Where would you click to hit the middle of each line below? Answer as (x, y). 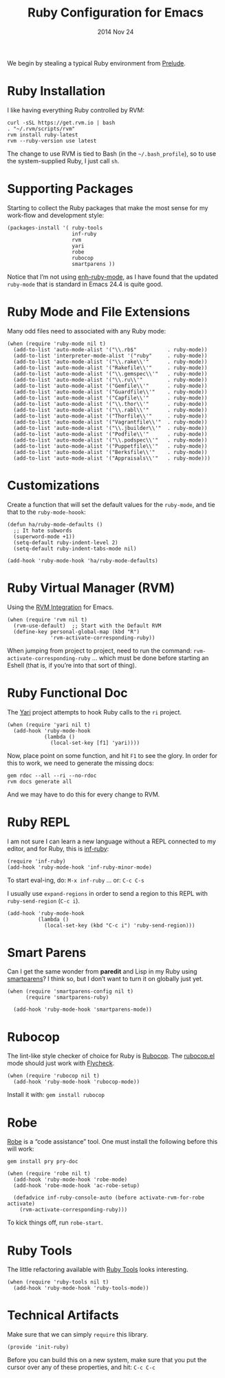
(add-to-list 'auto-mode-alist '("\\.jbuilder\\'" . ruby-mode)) (110, 428)
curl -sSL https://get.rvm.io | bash (61, 123)
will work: (21, 1149)
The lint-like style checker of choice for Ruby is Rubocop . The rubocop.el (111, 1056)
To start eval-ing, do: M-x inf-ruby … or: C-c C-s (76, 880)
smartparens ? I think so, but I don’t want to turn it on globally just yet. (105, 979)
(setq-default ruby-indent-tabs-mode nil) (75, 548)
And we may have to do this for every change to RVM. (84, 794)
